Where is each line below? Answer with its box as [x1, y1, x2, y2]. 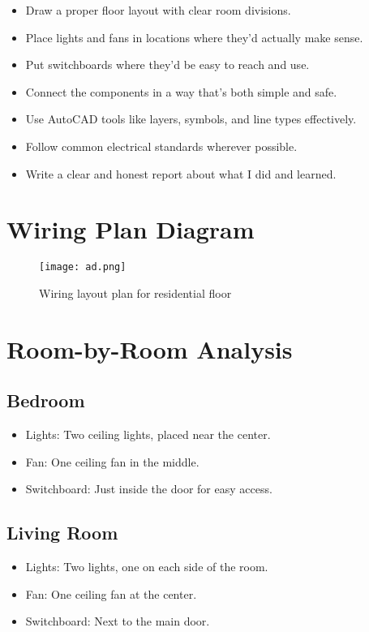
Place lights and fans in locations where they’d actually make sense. [25, 28, 363, 45]
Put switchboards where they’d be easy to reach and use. [25, 56, 310, 73]
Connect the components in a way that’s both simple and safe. [25, 83, 337, 100]
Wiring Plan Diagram [6, 213, 255, 246]
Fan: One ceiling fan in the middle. [25, 453, 200, 470]
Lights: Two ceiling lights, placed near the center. [25, 426, 271, 443]
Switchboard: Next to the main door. [25, 613, 210, 630]
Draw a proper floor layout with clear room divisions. [25, 2, 291, 18]
